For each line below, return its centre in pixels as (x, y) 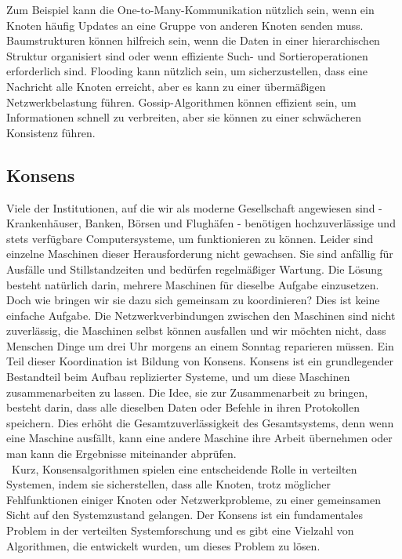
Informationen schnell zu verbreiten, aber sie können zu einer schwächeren (184, 117)
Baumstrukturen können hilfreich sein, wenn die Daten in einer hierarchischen (193, 40)
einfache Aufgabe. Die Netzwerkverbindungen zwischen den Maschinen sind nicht (201, 315)
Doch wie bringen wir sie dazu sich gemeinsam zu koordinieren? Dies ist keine (193, 300)
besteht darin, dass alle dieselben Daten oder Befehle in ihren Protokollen (183, 407)
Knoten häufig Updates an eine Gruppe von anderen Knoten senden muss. (185, 25)
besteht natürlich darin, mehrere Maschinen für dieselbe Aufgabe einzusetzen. (193, 284)
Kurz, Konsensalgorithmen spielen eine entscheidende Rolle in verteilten (184, 468)
